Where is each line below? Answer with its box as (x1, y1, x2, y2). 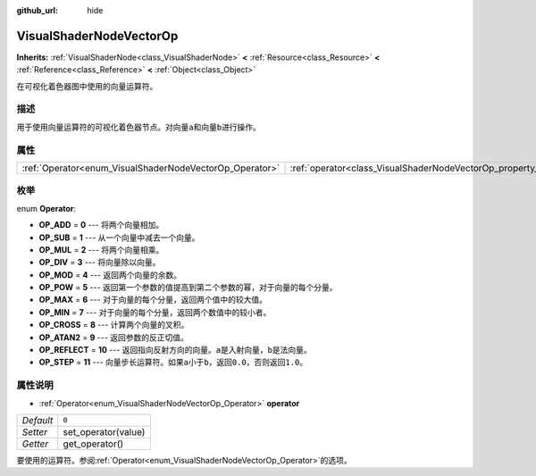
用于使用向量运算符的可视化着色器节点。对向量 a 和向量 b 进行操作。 (16, 121, 261, 132)
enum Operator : (16, 203, 76, 213)
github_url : (16, 5, 58, 15)
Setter (21, 425, 48, 438)
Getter (21, 438, 49, 450)
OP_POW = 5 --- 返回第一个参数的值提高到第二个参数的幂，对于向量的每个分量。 (38, 282, 339, 293)
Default (21, 413, 54, 426)
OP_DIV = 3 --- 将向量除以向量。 (38, 257, 161, 268)
